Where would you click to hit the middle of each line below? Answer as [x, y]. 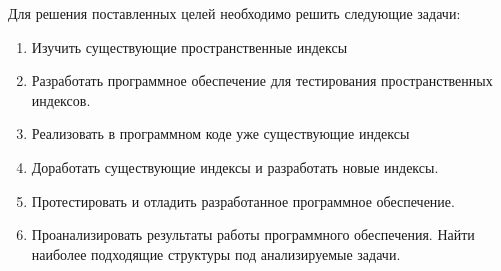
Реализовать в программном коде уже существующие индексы [220, 133]
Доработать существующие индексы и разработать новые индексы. [235, 166]
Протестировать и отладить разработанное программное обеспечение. [243, 200]
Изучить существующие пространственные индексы [189, 46]
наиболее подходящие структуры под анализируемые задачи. [216, 253]
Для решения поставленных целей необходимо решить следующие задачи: [234, 13]
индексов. [61, 99]
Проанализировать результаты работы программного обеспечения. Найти [253, 234]
